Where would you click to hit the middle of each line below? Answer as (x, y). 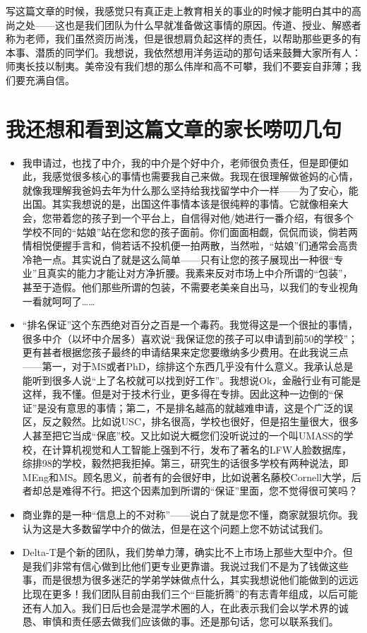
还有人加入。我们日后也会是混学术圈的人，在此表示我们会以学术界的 (180, 607)
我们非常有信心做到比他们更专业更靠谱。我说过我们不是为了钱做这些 (190, 566)
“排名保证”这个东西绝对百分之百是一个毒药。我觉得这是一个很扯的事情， (190, 325)
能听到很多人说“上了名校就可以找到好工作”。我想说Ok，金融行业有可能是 (192, 380)
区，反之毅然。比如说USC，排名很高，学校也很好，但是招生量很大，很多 (191, 421)
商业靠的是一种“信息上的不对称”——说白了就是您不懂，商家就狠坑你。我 (190, 514)
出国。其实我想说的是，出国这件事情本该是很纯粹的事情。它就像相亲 (180, 204)
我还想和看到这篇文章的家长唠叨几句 (174, 128)
